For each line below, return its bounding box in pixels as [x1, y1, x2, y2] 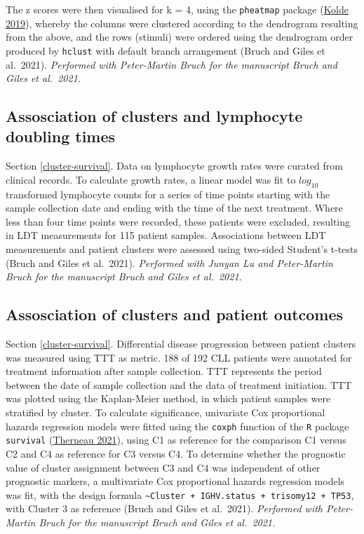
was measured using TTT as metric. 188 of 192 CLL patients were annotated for [6, 350, 352, 364]
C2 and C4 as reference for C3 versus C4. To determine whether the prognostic [6, 446, 346, 460]
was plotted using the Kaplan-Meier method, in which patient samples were [6, 391, 331, 406]
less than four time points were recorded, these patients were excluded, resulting [6, 214, 351, 228]
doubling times [6, 125, 116, 147]
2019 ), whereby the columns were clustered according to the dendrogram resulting [6, 15, 358, 30]
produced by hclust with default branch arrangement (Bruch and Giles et [6, 43, 325, 57]
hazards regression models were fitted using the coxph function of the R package [6, 418, 349, 433]
